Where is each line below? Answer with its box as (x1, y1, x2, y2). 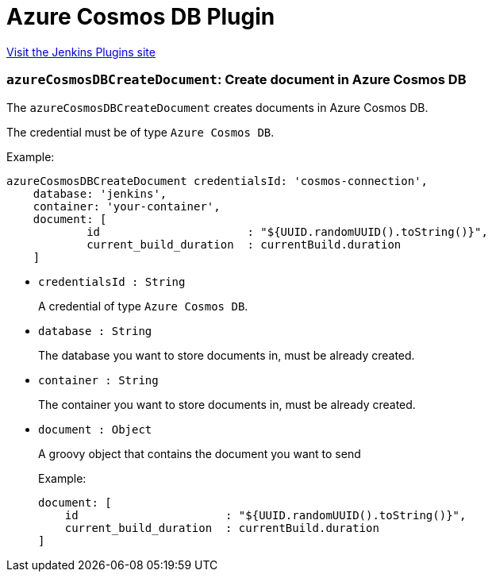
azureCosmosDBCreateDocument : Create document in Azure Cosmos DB (6, 71, 467, 88)
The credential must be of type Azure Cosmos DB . (6, 125, 275, 139)
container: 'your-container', (33, 199, 221, 213)
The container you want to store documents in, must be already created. (38, 397, 416, 411)
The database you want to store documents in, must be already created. (38, 348, 415, 362)
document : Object (38, 422, 152, 436)
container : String (38, 373, 159, 387)
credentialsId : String (38, 275, 186, 288)
